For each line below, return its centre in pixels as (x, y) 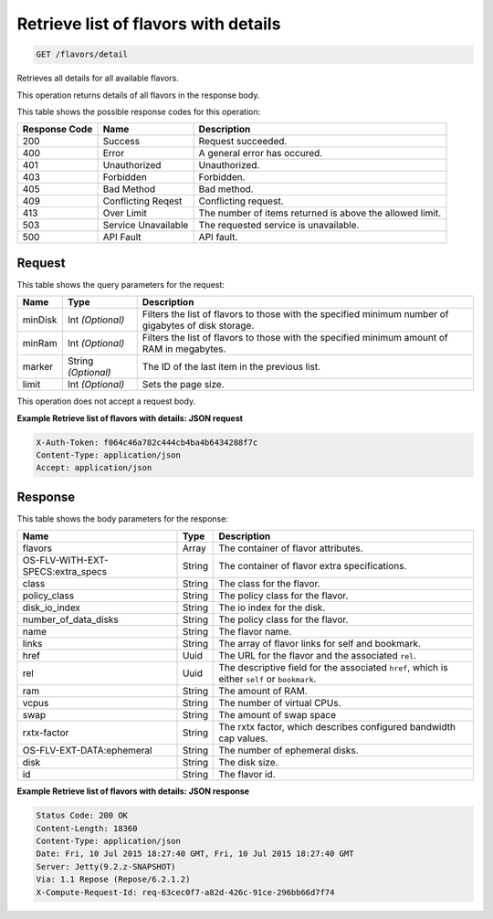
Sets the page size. (184, 385)
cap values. (243, 738)
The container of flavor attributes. (291, 548)
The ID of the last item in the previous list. (231, 367)
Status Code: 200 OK (82, 816)
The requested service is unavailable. (279, 226)
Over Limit (125, 213)
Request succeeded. (243, 142)
